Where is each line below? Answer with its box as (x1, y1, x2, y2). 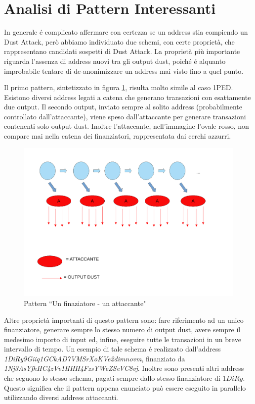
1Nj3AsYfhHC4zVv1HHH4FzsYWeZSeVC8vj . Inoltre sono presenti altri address (4, 363, 244, 373)
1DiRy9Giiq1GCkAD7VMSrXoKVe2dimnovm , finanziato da (4, 353, 185, 363)
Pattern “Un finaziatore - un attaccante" (24, 298, 146, 308)
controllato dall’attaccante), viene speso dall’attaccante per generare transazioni (4, 111, 246, 121)
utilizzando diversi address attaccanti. (4, 392, 118, 403)
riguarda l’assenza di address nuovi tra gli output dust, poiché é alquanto (4, 55, 226, 66)
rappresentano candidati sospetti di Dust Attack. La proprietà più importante (4, 46, 240, 56)
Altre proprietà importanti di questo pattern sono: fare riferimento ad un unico (4, 314, 244, 325)
